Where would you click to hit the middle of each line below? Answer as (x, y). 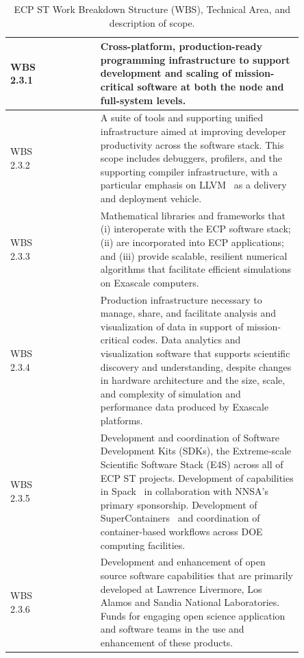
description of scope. (152, 22)
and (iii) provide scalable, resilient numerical (194, 255)
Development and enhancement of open (183, 562)
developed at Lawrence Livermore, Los (181, 588)
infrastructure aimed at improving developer (193, 131)
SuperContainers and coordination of (180, 518)
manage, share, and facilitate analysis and (188, 313)
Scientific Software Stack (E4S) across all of (192, 464)
